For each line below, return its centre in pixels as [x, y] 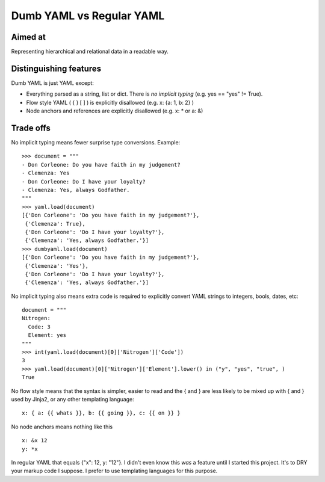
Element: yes [47, 335]
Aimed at [29, 37]
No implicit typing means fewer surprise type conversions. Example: [96, 143]
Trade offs [31, 128]
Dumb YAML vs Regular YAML [88, 16]
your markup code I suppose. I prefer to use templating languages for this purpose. [114, 471]
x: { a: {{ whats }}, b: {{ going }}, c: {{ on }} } [101, 413]
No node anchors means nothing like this [62, 427]
